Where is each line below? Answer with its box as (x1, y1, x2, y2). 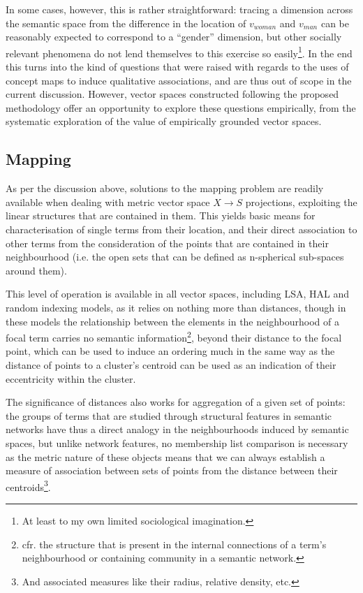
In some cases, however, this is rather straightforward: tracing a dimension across (6, 2, 353, 16)
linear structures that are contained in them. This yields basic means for (6, 208, 316, 223)
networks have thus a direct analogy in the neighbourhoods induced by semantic (6, 422, 349, 437)
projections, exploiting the (245, 194, 357, 209)
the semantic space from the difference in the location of (6, 15, 246, 30)
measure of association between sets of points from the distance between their (6, 463, 338, 478)
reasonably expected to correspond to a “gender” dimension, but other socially (6, 29, 342, 44)
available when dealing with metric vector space (6, 194, 210, 209)
